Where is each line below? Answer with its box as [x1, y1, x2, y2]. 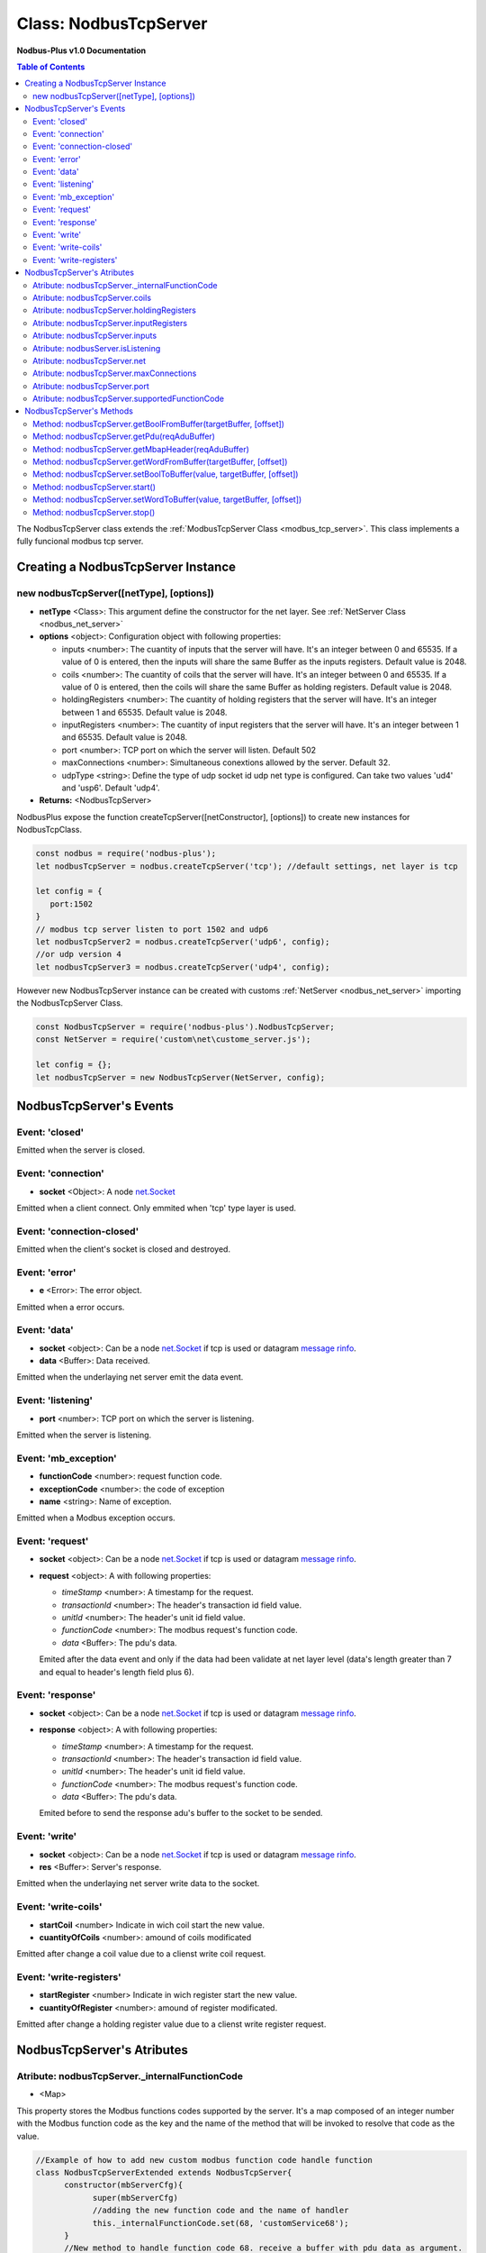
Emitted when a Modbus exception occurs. [16, 1512, 175, 1523]
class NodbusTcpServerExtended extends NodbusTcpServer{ [35, 2167, 292, 2177]
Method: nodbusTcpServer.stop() [32, 506, 156, 517]
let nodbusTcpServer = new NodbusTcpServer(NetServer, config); [35, 1072, 326, 1082]
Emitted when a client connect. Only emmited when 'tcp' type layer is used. [16, 1202, 297, 1213]
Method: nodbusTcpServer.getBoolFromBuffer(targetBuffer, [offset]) [32, 418, 285, 429]
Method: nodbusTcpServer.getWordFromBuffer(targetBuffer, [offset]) [32, 456, 288, 468]
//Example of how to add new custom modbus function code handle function [35, 2155, 373, 2165]
